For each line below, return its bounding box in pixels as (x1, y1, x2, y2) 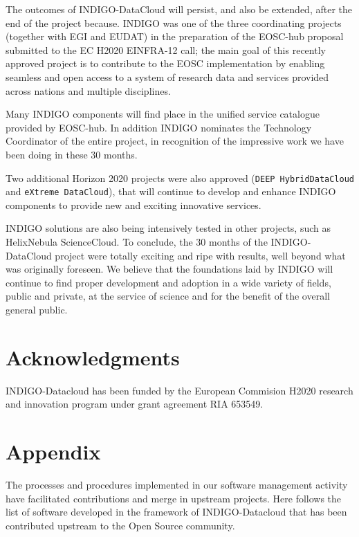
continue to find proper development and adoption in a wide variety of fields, (6, 275, 331, 289)
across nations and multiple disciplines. (6, 83, 171, 98)
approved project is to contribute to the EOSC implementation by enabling (6, 56, 325, 71)
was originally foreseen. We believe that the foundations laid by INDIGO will (6, 262, 333, 276)
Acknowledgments (6, 343, 180, 371)
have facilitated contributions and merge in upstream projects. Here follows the (6, 491, 342, 505)
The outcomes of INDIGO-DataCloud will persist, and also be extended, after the (6, 2, 352, 16)
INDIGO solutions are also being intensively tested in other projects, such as (6, 221, 331, 235)
